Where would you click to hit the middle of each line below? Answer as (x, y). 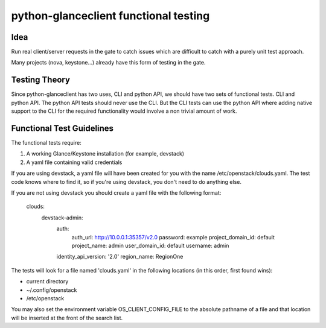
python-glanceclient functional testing (110, 16)
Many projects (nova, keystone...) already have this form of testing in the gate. (108, 63)
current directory (47, 282)
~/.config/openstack (52, 290)
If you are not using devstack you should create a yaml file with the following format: (116, 193)
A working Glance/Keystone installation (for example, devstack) (105, 154)
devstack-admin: (62, 218)
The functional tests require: (46, 143)
